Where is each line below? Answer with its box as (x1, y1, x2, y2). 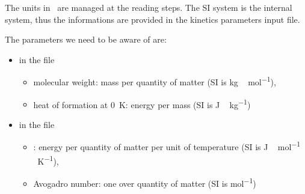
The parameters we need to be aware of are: (5, 33, 167, 46)
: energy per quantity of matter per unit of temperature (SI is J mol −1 (33, 139, 301, 153)
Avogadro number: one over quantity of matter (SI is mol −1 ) (33, 175, 256, 189)
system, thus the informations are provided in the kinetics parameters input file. (5, 13, 300, 25)
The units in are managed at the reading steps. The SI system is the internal (5, 1, 292, 13)
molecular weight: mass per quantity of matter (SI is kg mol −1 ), (33, 74, 276, 88)
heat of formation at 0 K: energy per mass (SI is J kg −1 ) (33, 96, 251, 111)
